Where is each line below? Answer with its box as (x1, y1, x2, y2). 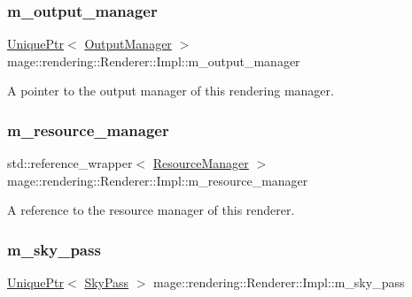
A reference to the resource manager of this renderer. (7, 201, 295, 219)
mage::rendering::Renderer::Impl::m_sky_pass (153, 273, 405, 292)
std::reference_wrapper (7, 154, 133, 172)
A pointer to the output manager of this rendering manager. (7, 81, 334, 100)
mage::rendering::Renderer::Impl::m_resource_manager (7, 171, 308, 189)
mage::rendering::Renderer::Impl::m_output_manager (7, 51, 300, 70)
